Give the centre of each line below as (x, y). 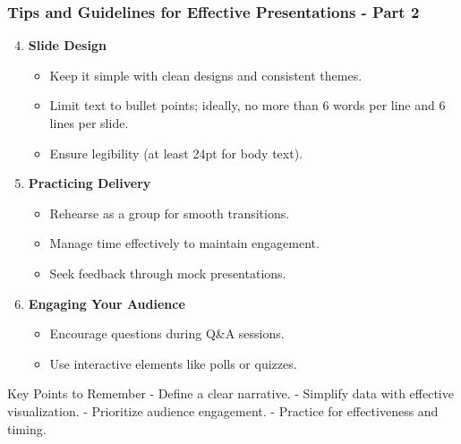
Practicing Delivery (90, 183)
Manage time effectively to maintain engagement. (184, 243)
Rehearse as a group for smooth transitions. (170, 213)
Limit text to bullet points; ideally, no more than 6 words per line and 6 (248, 105)
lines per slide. (89, 123)
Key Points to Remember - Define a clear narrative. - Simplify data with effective (230, 393)
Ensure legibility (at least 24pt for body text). (176, 153)
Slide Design (67, 45)
